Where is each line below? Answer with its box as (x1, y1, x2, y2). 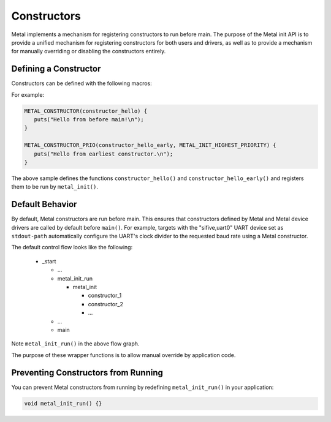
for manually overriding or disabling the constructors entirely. (11, 48, 166, 55)
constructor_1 (88, 292, 122, 300)
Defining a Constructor (11, 64, 101, 74)
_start (42, 257, 56, 265)
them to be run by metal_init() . (11, 183, 98, 190)
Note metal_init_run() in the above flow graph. (11, 340, 140, 347)
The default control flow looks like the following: (11, 244, 133, 251)
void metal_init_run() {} (24, 400, 102, 407)
